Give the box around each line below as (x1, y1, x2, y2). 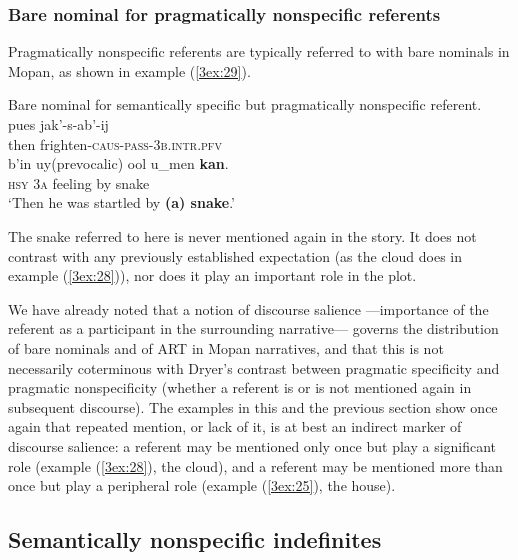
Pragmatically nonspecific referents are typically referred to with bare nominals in (8, 41, 510, 62)
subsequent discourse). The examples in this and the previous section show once (8, 396, 498, 417)
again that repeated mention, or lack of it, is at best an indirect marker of (8, 416, 462, 437)
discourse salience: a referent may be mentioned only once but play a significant (8, 435, 497, 456)
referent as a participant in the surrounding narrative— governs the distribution (8, 318, 499, 339)
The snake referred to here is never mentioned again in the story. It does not (8, 225, 477, 246)
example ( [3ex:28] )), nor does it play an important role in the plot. (8, 265, 417, 286)
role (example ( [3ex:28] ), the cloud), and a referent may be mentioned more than (8, 455, 503, 476)
